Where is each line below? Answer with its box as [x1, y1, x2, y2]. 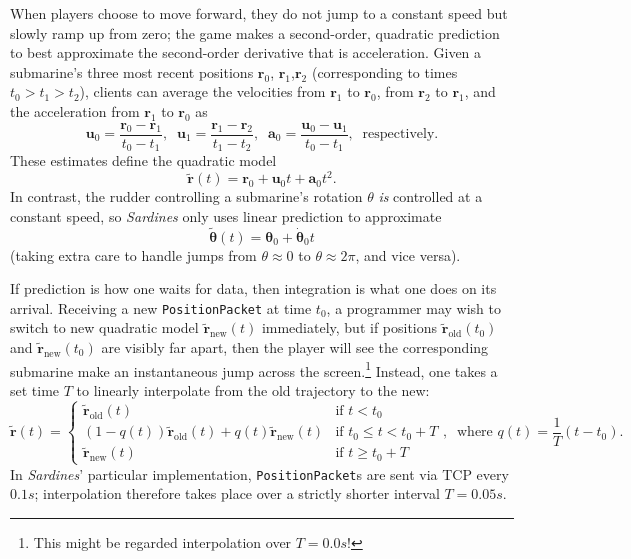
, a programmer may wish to [326, 297, 501, 318]
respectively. [362, 127, 439, 142]
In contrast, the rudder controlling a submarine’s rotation [10, 186, 363, 207]
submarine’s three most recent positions [10, 61, 254, 82]
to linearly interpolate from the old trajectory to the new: [76, 379, 430, 400]
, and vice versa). [355, 244, 461, 265]
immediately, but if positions [261, 317, 438, 338]
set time [10, 379, 60, 400]
